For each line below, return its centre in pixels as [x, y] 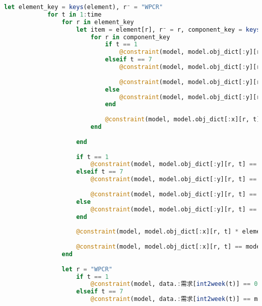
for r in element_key [98, 22]
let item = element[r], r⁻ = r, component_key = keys [168, 29]
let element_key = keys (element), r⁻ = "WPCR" [84, 7]
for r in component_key [130, 37]
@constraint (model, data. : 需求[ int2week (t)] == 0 [174, 284]
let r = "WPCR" [87, 269]
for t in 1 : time [74, 14]
